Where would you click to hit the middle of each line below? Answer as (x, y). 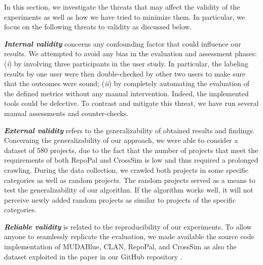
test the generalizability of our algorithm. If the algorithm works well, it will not (129, 190)
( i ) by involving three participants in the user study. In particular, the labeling (126, 63)
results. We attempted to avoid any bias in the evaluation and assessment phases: (130, 53)
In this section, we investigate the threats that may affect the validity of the (122, 7)
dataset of (20, 150)
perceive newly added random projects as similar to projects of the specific (120, 199)
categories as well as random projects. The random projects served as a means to (130, 180)
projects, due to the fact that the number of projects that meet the (154, 150)
